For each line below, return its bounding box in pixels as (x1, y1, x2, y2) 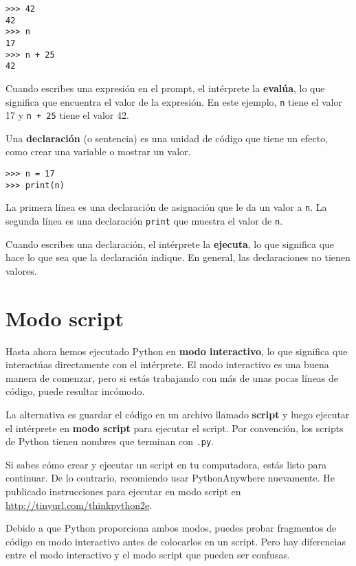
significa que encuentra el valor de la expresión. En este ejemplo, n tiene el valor (5, 94, 342, 109)
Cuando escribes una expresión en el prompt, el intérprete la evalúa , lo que (5, 80, 325, 95)
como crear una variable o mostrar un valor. (5, 144, 191, 159)
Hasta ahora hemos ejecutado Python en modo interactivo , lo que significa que (5, 343, 348, 358)
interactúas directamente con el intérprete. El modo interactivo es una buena (5, 357, 329, 372)
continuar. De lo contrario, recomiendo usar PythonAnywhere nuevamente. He (5, 471, 335, 485)
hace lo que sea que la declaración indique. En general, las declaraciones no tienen (5, 250, 351, 264)
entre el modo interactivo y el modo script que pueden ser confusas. (5, 547, 290, 562)
